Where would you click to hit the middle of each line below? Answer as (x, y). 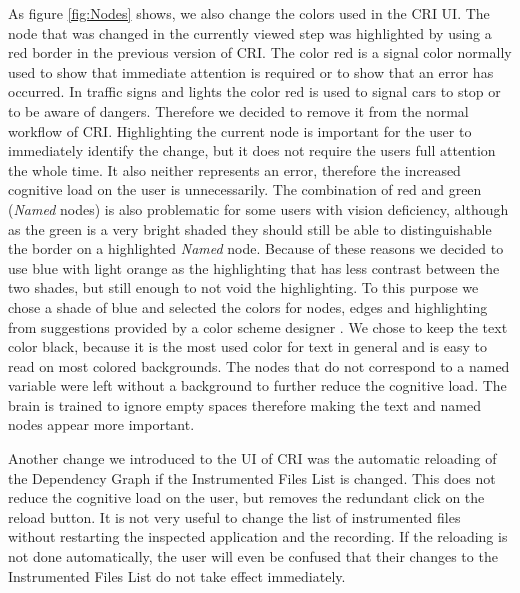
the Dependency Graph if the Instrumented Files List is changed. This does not (252, 477)
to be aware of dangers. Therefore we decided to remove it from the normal (238, 110)
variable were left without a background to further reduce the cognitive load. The (257, 385)
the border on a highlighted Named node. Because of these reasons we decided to (256, 248)
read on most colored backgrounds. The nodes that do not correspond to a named (259, 365)
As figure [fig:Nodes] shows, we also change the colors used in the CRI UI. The (249, 13)
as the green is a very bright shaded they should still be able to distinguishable (250, 228)
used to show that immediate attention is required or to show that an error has (251, 71)
